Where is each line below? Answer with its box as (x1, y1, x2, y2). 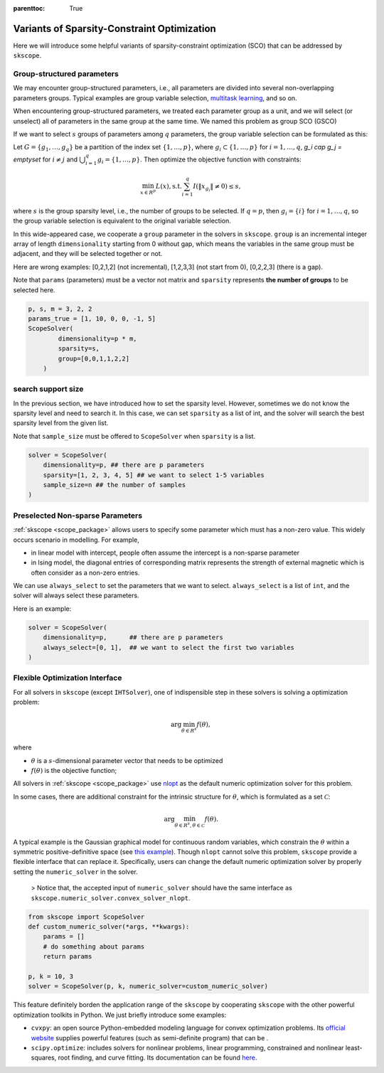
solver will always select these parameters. (13, 591, 139, 600)
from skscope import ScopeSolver (28, 912, 145, 921)
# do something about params (43, 942, 145, 951)
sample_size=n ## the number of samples (43, 481, 186, 489)
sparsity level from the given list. (13, 419, 109, 427)
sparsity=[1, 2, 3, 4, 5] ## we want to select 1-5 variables (43, 471, 265, 479)
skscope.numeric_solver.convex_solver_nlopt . (31, 893, 191, 902)
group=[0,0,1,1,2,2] (58, 354, 130, 363)
